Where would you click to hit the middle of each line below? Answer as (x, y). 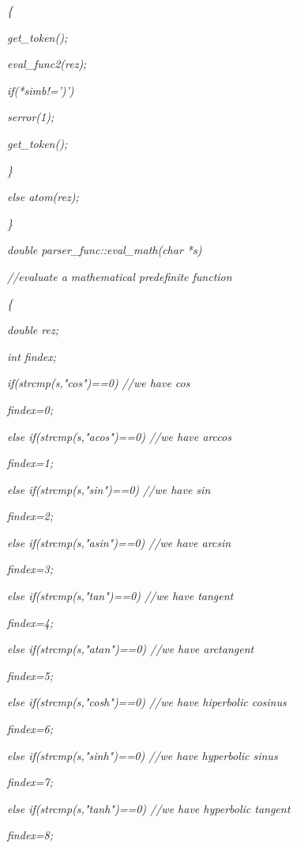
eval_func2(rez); (47, 64)
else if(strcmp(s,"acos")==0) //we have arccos (119, 436)
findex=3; (30, 569)
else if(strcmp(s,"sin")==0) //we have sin (109, 489)
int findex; (32, 356)
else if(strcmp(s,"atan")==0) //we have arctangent (131, 649)
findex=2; (30, 516)
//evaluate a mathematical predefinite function (120, 276)
